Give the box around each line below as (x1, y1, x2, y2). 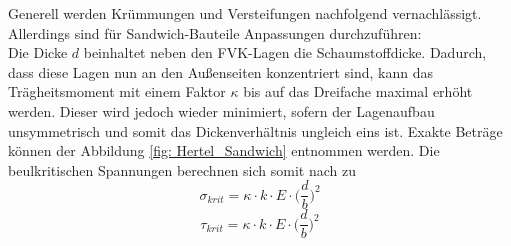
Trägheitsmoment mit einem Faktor (8, 81, 226, 102)
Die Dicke (8, 42, 68, 63)
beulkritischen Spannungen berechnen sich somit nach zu (8, 159, 356, 180)
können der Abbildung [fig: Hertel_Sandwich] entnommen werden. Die (8, 140, 440, 161)
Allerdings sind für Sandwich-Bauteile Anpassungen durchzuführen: (8, 22, 422, 43)
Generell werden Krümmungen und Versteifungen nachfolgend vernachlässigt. (8, 3, 482, 23)
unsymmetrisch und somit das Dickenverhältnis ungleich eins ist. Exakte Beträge (8, 120, 503, 141)
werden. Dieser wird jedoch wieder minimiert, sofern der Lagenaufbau (8, 100, 435, 121)
